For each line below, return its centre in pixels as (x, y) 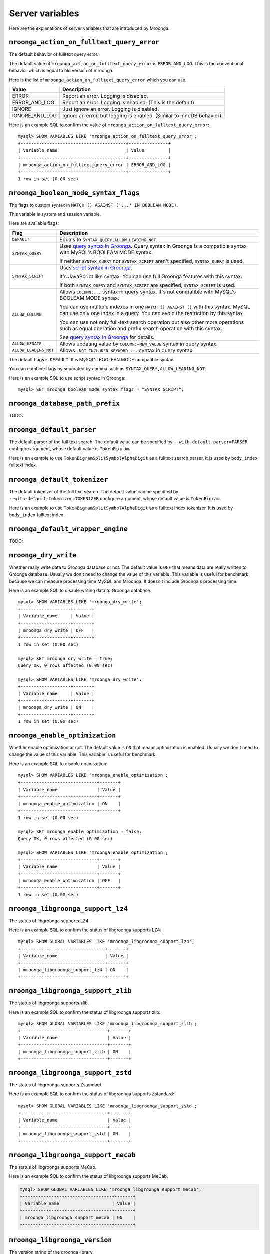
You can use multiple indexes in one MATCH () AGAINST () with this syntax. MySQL (155, 307)
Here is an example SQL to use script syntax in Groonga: (67, 378)
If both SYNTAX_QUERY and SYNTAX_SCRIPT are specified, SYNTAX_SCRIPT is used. (148, 285)
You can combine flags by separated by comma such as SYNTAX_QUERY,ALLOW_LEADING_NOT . (108, 369)
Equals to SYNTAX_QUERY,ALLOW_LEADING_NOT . (109, 239)
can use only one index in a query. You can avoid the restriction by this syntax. (152, 313)
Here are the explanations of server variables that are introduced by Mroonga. (89, 28)
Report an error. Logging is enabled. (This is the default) (128, 103)
